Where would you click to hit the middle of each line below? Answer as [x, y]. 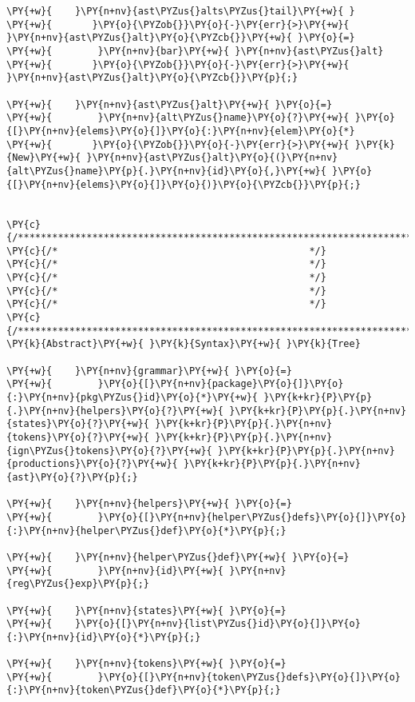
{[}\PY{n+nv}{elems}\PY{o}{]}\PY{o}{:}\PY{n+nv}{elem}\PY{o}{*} [181, 131]
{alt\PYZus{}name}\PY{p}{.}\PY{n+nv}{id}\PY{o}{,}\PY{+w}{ [166, 171]
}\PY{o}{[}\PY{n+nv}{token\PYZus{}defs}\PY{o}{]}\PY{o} [249, 677]
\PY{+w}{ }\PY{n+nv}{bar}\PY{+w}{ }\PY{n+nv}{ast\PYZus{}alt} [195, 51]
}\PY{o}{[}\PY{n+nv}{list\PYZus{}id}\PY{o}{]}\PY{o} [217, 624]
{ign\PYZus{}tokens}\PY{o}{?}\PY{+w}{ [109, 451]
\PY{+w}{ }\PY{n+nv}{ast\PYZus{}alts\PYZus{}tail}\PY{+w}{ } [181, 11]
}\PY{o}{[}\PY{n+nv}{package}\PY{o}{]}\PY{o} [221, 384]
